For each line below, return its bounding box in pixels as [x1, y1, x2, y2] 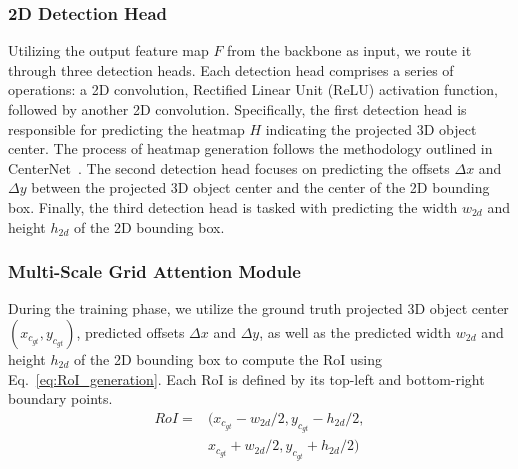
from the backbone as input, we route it [227, 40, 472, 61]
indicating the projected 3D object [265, 118, 477, 139]
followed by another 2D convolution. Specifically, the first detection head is [8, 99, 467, 119]
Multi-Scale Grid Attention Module [8, 259, 301, 284]
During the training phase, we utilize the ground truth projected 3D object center [8, 298, 509, 319]
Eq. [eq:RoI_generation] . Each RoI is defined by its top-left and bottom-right [8, 368, 485, 389]
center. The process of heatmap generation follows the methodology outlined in [8, 138, 493, 159]
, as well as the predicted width [259, 321, 452, 342]
